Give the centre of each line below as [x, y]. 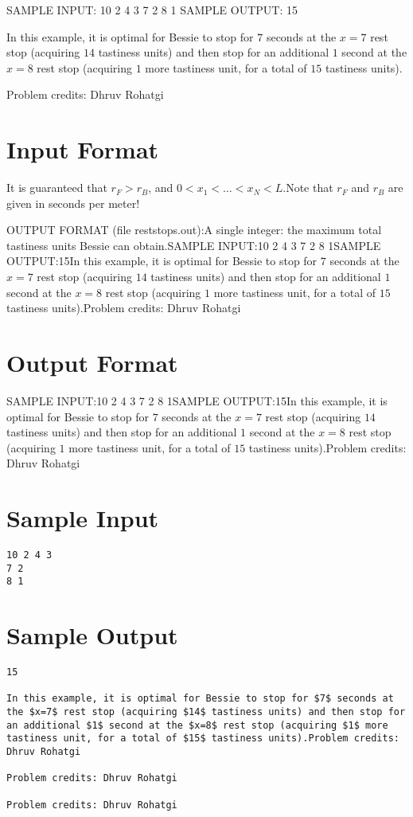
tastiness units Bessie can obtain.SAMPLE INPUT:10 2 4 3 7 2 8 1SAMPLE [194, 245]
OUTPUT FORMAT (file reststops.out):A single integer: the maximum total [194, 230]
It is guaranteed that [57, 188]
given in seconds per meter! [73, 203]
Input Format [83, 149]
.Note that [308, 188]
